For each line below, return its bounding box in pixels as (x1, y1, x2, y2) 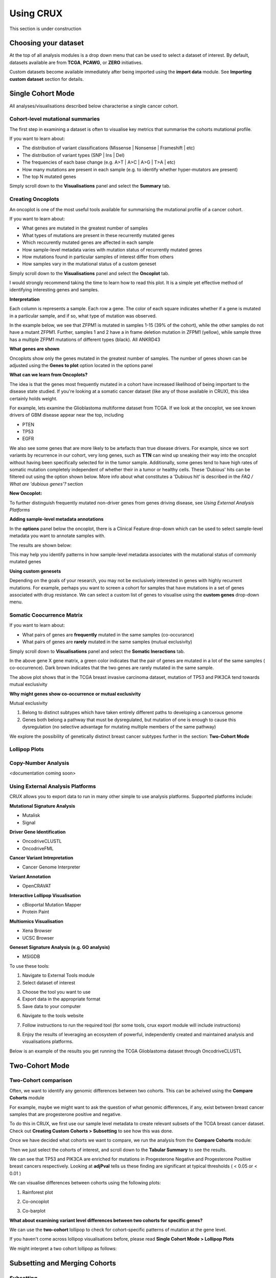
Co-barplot (22, 1208, 46, 1214)
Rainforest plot (22, 1189, 53, 1195)
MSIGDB (22, 953, 40, 960)
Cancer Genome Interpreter (22, 864, 81, 870)
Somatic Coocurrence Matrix (9, 611, 83, 619)
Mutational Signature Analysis (9, 803, 76, 809)
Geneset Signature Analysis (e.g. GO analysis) (9, 944, 110, 950)
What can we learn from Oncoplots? (9, 372, 88, 378)
